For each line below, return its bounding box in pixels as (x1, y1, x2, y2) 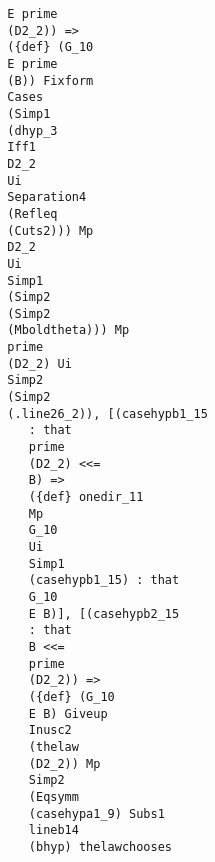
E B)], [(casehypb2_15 (28, 606, 180, 621)
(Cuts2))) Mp (7, 223, 94, 238)
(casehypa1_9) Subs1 (28, 806, 165, 821)
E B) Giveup (28, 706, 108, 721)
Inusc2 (28, 723, 72, 738)
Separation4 (7, 190, 87, 205)
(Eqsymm (28, 789, 79, 804)
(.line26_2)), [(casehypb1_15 (7, 406, 208, 421)
